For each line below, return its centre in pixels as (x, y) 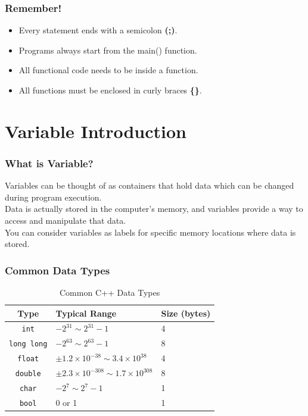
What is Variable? (49, 163)
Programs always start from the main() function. (108, 50)
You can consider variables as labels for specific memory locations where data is (150, 232)
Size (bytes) (186, 313)
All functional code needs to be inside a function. (108, 70)
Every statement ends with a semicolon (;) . (98, 30)
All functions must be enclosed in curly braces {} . (110, 90)
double (28, 374)
